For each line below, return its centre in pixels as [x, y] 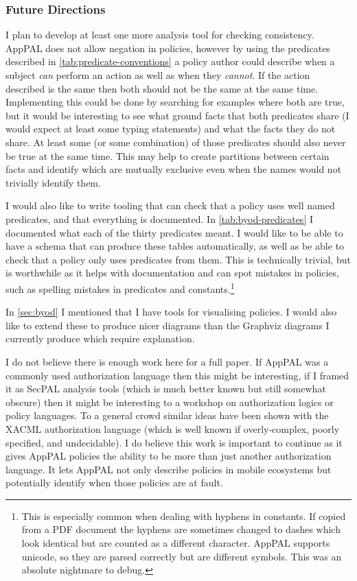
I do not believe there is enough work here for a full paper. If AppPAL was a [167, 361]
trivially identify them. [53, 182]
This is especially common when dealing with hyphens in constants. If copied [184, 515]
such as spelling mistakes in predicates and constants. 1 [120, 287]
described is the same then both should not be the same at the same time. [162, 88]
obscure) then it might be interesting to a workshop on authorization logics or [170, 402]
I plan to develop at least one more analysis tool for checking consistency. [160, 35]
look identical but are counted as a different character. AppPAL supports [176, 543]
